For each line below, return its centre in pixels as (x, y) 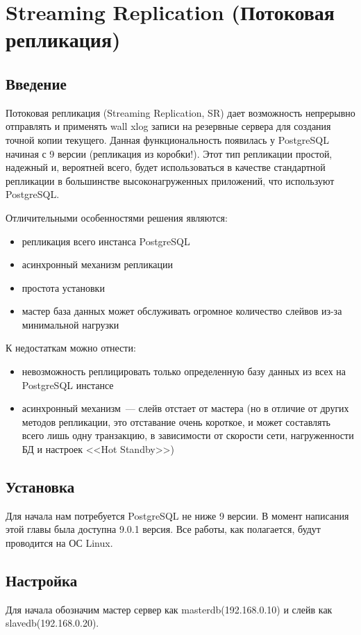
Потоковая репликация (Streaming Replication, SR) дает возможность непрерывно (180, 112)
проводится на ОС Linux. (59, 543)
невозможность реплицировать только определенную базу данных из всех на (184, 371)
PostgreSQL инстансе (68, 385)
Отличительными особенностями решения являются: (117, 217)
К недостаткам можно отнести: (71, 348)
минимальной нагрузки (70, 324)
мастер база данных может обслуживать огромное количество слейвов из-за (182, 311)
